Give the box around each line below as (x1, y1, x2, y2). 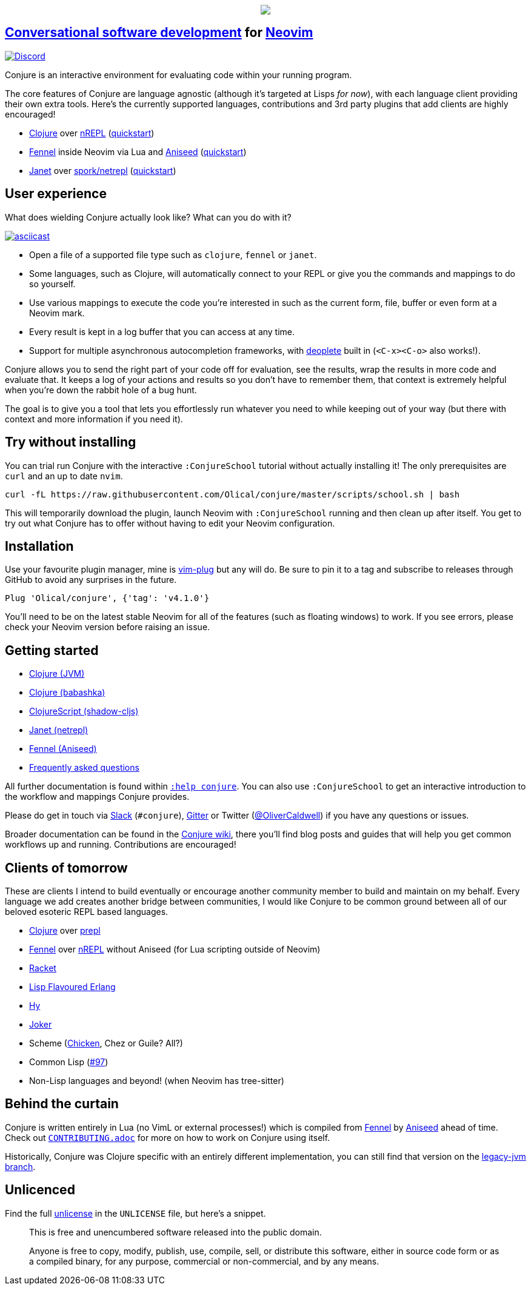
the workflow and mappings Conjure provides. (5, 791, 190, 802)
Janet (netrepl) (29, 725, 88, 736)
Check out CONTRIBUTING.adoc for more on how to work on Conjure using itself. (5, 1132, 330, 1143)
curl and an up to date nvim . (5, 470, 123, 481)
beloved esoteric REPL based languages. (5, 906, 169, 917)
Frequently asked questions (29, 762, 139, 773)
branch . (5, 1161, 36, 1172)
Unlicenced (5, 1182, 75, 1198)
